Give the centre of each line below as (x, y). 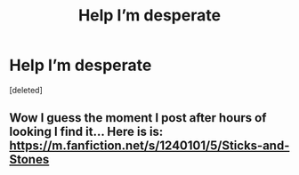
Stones (29, 159)
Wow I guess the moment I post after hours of (138, 118)
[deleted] (26, 90)
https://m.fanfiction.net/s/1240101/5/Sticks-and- (149, 146)
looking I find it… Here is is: (86, 132)
